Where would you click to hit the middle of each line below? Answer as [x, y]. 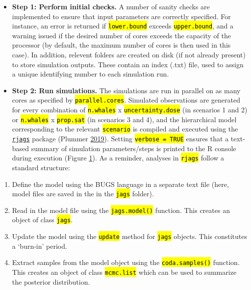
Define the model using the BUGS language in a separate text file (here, [120, 184]
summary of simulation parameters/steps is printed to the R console [134, 148]
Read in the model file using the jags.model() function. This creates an [121, 210]
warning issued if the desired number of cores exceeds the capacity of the [121, 35]
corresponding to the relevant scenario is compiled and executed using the [125, 129]
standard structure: [41, 167]
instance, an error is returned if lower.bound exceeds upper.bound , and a [123, 26]
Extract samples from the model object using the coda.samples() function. [126, 262]
